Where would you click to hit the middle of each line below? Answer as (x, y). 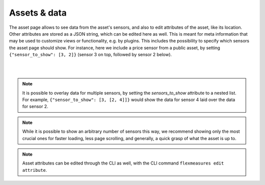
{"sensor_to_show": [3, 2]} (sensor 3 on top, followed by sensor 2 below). (90, 55)
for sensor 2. (35, 106)
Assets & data (38, 13)
